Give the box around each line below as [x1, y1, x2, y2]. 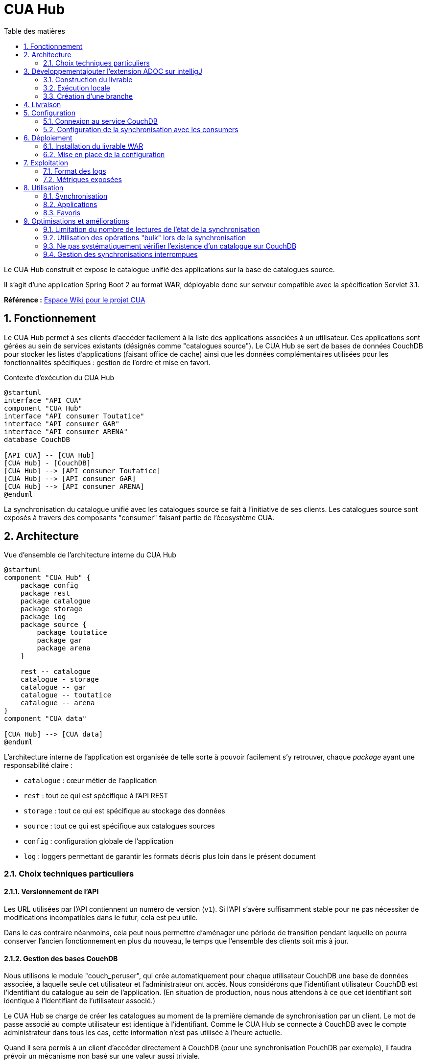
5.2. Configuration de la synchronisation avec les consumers [43, 125, 238, 134]
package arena [37, 644, 91, 652]
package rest [20, 589, 70, 598]
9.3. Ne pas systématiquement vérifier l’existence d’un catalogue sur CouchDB [43, 241, 297, 250]
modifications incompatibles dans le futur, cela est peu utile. [4, 913, 198, 922]
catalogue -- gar [20, 683, 87, 692]
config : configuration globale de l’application [24, 837, 174, 846]
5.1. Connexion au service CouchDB [43, 116, 158, 125]
